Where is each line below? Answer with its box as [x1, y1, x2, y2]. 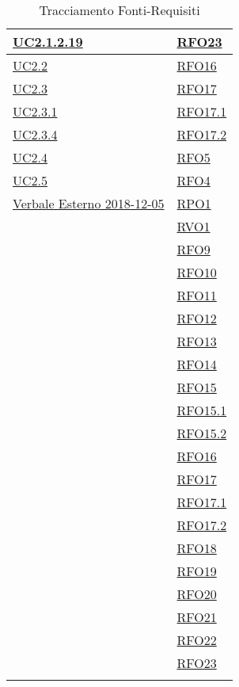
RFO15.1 [176, 401, 227, 419]
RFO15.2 [176, 424, 227, 442]
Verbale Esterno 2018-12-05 [13, 194, 165, 212]
